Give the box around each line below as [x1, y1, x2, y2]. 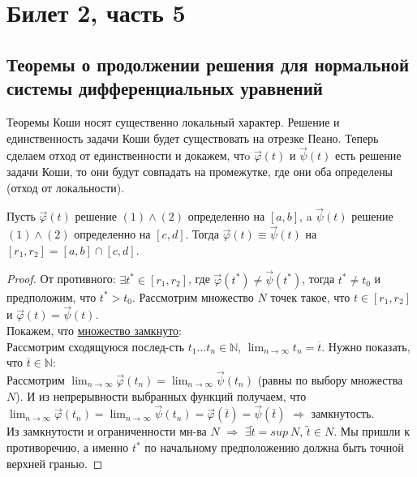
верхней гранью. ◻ [6, 454, 103, 471]
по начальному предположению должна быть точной [144, 439, 404, 455]
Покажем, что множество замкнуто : [6, 322, 182, 338]
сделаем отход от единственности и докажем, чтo [6, 147, 251, 164]
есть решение [335, 147, 402, 164]
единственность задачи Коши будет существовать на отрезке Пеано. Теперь [6, 129, 379, 146]
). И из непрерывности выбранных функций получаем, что [15, 387, 307, 404]
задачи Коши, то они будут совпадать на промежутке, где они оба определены [6, 162, 393, 179]
